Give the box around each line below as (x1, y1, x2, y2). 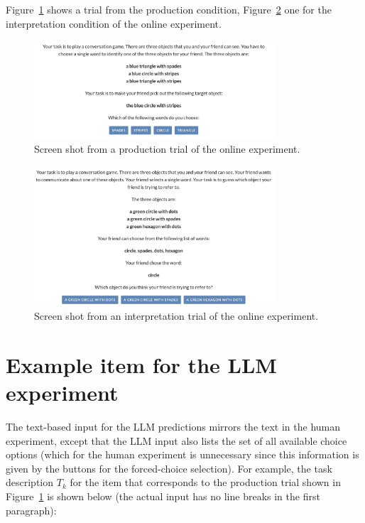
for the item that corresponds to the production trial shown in (70, 475, 341, 490)
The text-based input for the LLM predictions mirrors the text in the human (6, 419, 341, 434)
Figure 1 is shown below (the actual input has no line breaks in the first (6, 489, 320, 504)
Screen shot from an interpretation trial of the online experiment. (34, 308, 319, 323)
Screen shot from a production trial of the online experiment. (34, 141, 300, 156)
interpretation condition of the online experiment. (6, 16, 222, 31)
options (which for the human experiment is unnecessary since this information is (6, 447, 359, 462)
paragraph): (6, 502, 57, 517)
